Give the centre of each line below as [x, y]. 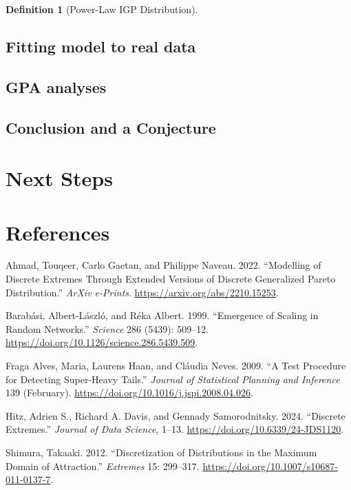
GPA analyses [56, 86]
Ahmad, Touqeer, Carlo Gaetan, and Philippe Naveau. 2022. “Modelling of [163, 265]
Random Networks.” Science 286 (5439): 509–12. [107, 328]
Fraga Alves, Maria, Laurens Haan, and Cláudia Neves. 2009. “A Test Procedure [176, 365]
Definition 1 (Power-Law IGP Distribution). [102, 9]
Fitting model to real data [101, 46]
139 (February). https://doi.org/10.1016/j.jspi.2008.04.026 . [129, 392]
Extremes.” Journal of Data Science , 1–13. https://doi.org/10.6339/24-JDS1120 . [175, 429]
